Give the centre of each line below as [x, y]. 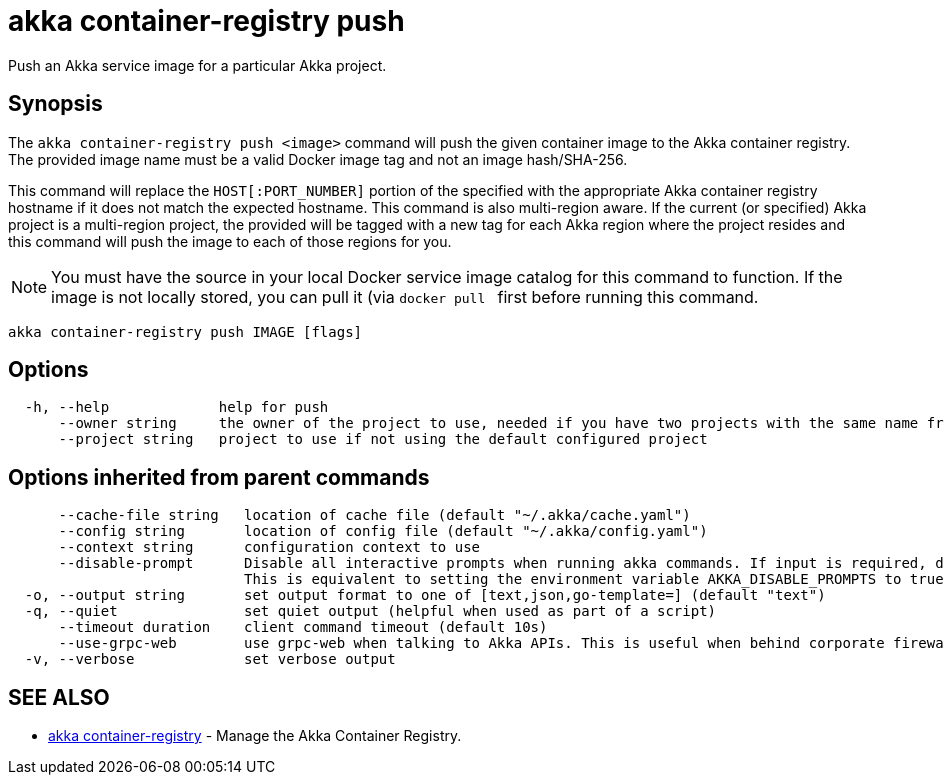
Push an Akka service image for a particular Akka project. [197, 65]
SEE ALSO [59, 697]
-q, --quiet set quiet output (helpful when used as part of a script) [370, 611]
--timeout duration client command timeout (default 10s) [303, 627]
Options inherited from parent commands [219, 477]
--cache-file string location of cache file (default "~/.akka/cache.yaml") [374, 515]
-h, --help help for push [176, 407]
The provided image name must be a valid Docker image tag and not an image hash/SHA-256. [318, 159]
